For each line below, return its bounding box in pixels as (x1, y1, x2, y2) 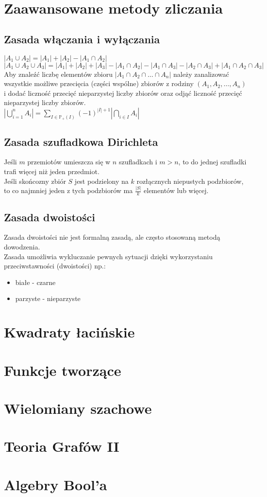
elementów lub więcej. (144, 185, 209, 195)
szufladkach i (118, 157, 157, 167)
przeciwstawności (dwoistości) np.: (4, 261, 106, 271)
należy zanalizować (173, 69, 229, 79)
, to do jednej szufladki (178, 157, 247, 167)
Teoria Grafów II (4, 436, 119, 456)
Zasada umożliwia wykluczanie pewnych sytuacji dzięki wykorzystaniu (4, 251, 213, 261)
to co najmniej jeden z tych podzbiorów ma (4, 185, 133, 195)
